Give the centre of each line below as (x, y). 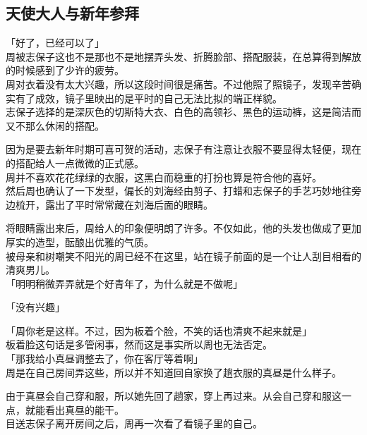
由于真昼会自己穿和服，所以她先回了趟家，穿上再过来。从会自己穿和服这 (174, 396)
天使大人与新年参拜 (72, 13)
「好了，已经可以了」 (55, 43)
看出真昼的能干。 (84, 409)
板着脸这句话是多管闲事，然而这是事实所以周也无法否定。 (139, 344)
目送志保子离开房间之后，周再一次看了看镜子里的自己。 (134, 423)
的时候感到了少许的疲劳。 (65, 70)
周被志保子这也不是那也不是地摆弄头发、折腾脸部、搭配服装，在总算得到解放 (183, 56)
